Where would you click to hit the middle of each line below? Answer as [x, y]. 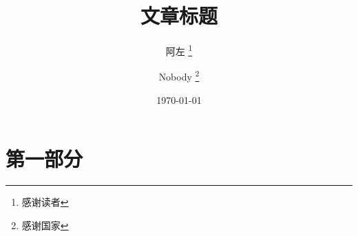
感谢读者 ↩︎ [45, 202]
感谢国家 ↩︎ [45, 225]
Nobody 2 [179, 76]
